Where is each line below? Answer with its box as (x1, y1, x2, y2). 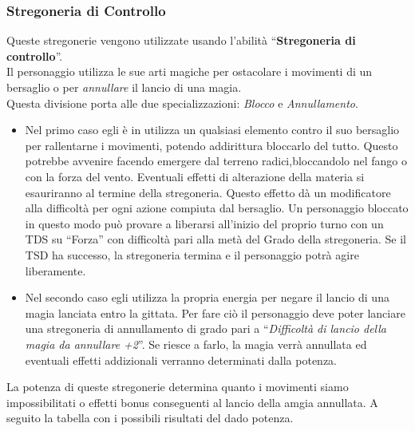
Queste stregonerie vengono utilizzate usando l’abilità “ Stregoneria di (6, 32, 356, 49)
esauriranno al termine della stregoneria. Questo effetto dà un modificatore (25, 184, 391, 200)
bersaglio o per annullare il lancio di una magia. (6, 79, 242, 95)
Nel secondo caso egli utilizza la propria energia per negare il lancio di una (25, 289, 389, 306)
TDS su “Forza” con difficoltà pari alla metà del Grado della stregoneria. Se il (25, 231, 407, 247)
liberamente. (25, 262, 86, 279)
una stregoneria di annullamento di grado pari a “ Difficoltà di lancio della (25, 320, 387, 337)
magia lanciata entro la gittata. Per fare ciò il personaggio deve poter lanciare (25, 304, 405, 321)
